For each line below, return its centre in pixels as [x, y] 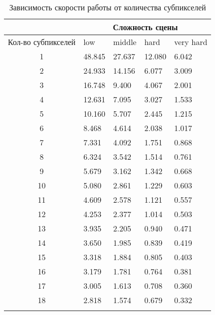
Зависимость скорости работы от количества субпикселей [107, 7]
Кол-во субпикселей [42, 42]
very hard [191, 42]
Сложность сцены [145, 27]
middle [125, 42]
